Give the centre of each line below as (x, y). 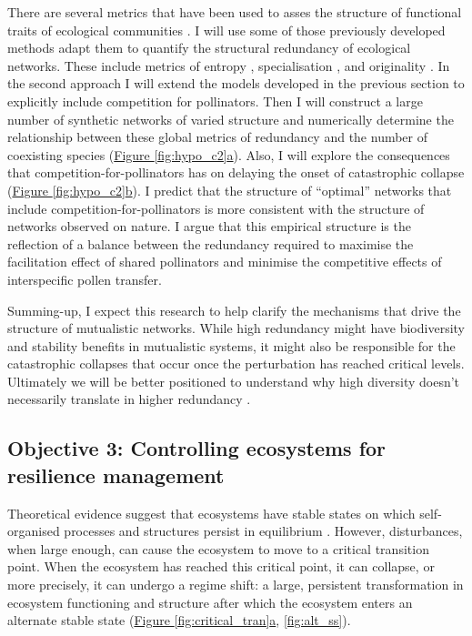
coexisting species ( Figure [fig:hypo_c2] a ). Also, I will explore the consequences (229, 154)
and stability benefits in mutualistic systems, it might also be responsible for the (231, 345)
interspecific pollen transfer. (85, 279)
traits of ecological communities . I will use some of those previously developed (226, 30)
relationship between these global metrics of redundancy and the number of (218, 137)
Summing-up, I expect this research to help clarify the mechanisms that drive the (234, 310)
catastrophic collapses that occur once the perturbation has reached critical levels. (236, 363)
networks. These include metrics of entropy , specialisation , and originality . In (229, 65)
